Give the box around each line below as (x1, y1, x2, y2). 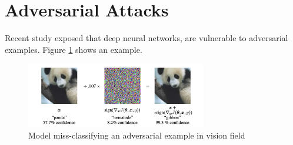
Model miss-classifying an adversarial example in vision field (28, 129, 245, 141)
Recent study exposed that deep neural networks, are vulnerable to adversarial (5, 32, 288, 44)
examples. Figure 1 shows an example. (5, 43, 142, 55)
